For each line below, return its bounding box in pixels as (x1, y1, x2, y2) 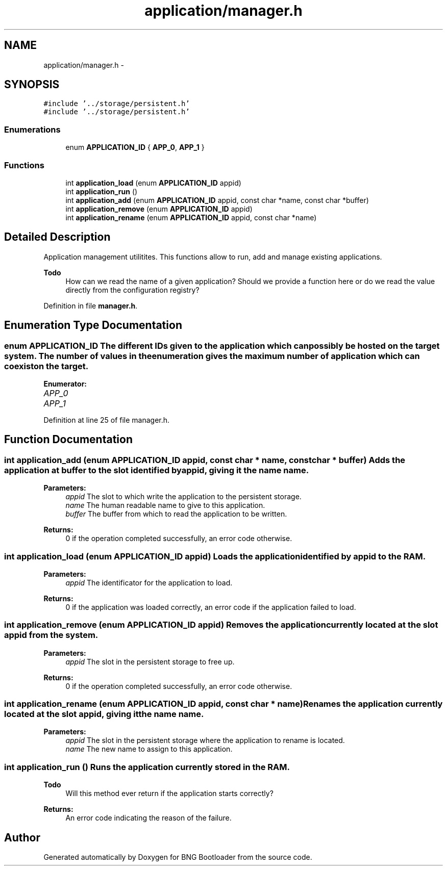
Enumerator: (43, 379, 87, 388)
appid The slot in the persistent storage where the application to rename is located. (65, 736, 345, 745)
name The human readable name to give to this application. (65, 501, 265, 510)
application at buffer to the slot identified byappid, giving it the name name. (4, 465, 309, 475)
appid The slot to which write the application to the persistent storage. (65, 492, 302, 501)
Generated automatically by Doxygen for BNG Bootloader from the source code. (43, 853, 312, 862)
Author (4, 831, 40, 844)
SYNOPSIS (4, 78, 60, 91)
